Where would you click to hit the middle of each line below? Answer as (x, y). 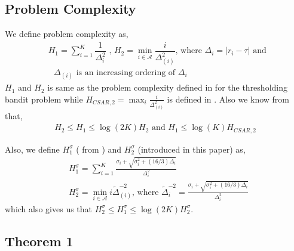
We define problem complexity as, (67, 34)
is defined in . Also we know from (228, 99)
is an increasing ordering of (126, 72)
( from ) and (99, 149)
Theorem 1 (39, 241)
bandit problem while (44, 99)
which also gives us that (49, 208)
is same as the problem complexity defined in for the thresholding (167, 87)
